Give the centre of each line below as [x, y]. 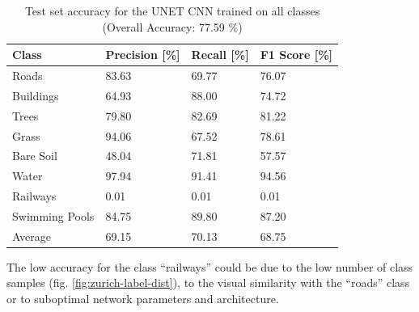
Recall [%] [220, 55]
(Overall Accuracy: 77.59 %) [172, 26]
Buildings [36, 95]
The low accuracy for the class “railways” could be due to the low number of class [210, 266]
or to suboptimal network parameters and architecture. [143, 299]
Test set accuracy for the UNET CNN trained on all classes [172, 11]
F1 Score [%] [296, 55]
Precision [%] [143, 55]
